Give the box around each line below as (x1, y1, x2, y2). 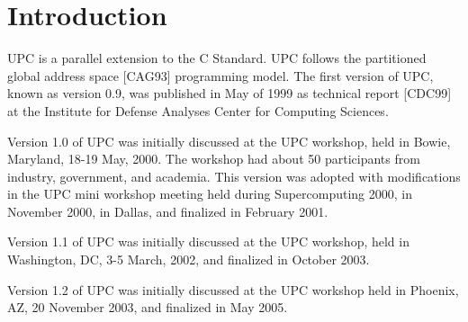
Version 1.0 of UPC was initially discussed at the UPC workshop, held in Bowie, (7, 131, 451, 150)
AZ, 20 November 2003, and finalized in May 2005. (7, 298, 288, 317)
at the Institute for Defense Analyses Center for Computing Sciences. (7, 101, 389, 120)
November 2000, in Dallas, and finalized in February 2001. (7, 201, 328, 220)
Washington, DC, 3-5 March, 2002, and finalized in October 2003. (7, 250, 370, 269)
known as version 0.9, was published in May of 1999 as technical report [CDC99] (7, 84, 452, 103)
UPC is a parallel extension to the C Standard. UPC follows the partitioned (7, 49, 427, 67)
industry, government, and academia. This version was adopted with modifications (7, 166, 461, 185)
